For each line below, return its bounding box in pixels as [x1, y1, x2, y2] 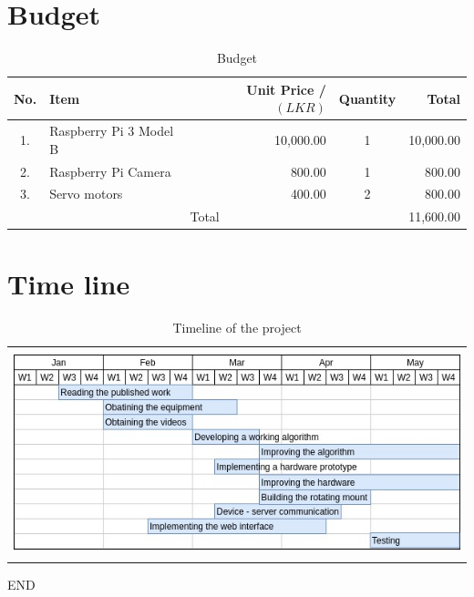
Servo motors [49, 184, 123, 203]
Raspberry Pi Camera [49, 161, 171, 180]
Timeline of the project [172, 317, 302, 336]
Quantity [338, 88, 397, 108]
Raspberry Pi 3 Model [49, 121, 174, 140]
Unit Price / [246, 79, 326, 98]
